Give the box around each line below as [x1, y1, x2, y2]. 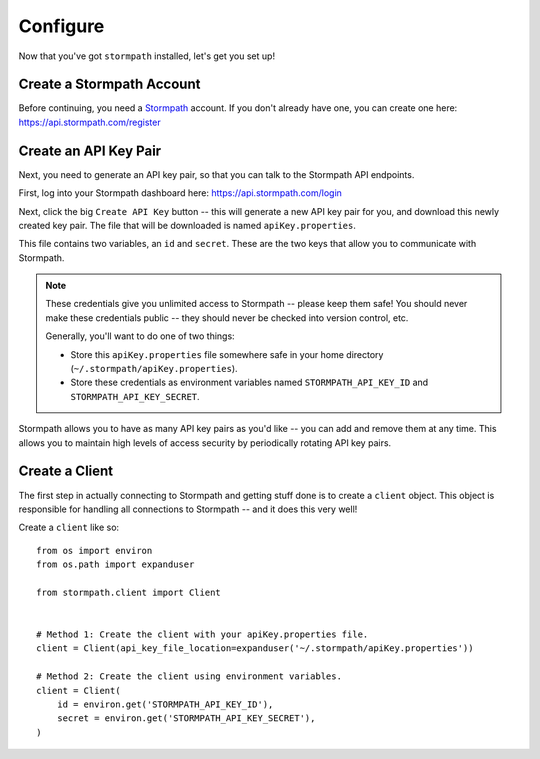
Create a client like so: [18, 521, 120, 534]
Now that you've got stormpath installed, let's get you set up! [18, 50, 275, 62]
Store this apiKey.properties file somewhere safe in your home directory [70, 348, 384, 360]
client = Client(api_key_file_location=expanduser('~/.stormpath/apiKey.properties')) [36, 643, 474, 654]
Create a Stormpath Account [18, 76, 201, 93]
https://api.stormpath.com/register [18, 116, 161, 128]
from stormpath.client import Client [36, 586, 222, 598]
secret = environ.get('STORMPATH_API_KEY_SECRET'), [56, 713, 316, 724]
